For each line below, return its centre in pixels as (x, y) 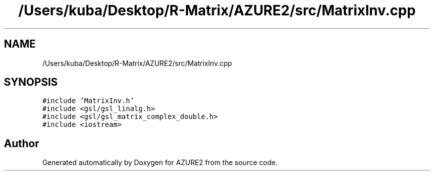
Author (22, 143)
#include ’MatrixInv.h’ (88, 101)
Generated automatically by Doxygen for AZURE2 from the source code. (160, 163)
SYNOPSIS (31, 82)
